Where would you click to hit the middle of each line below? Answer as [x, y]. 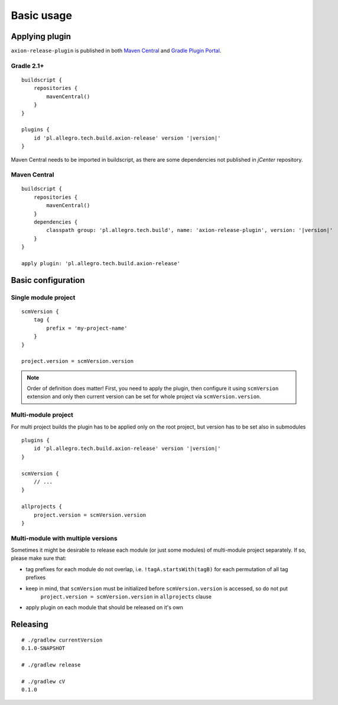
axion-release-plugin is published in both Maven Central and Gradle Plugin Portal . [116, 51]
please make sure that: [39, 558]
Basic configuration [48, 280]
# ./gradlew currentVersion [62, 640]
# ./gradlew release [51, 665]
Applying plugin [41, 36]
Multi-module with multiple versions [64, 538]
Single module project [43, 297]
